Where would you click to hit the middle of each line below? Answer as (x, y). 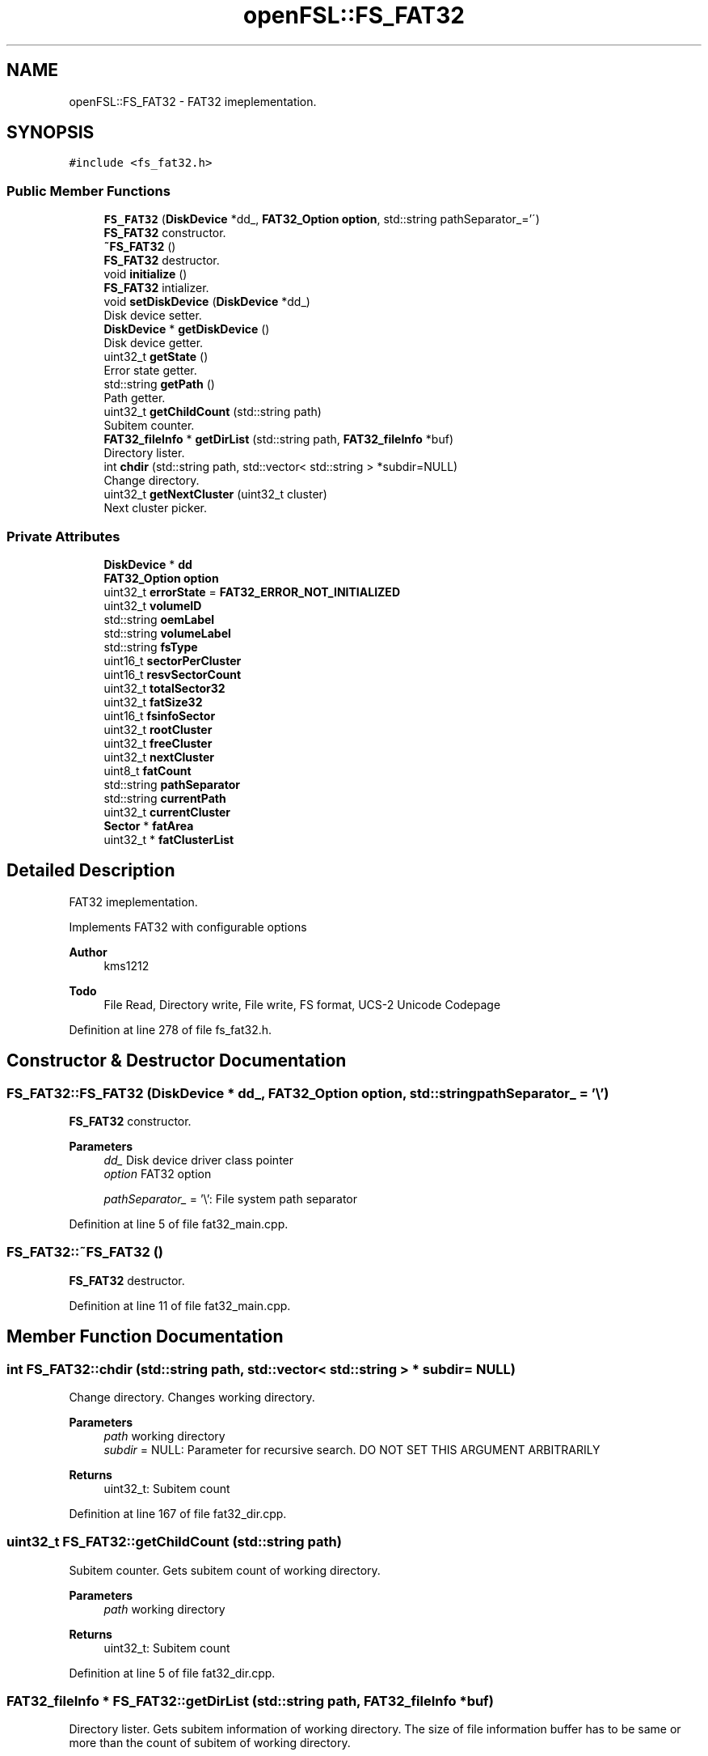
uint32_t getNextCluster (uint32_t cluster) (215, 494)
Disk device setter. (153, 316)
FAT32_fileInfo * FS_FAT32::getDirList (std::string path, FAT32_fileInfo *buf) (250, 1701)
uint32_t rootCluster (158, 729)
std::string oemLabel (159, 619)
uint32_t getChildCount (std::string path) (213, 412)
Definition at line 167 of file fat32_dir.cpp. (178, 1513)
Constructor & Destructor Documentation (177, 1061)
